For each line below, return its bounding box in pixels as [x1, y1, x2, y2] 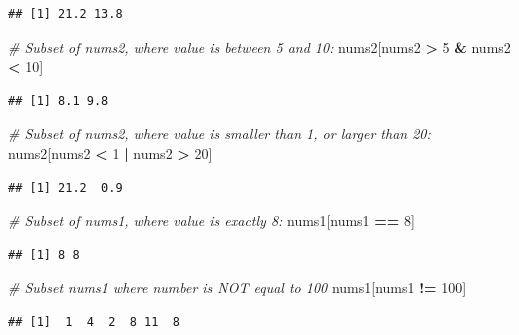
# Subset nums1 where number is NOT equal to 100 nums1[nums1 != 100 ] [8, 277, 467, 298]
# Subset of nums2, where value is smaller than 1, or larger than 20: [8, 123, 431, 144]
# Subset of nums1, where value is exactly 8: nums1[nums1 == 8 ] [8, 210, 415, 231]
